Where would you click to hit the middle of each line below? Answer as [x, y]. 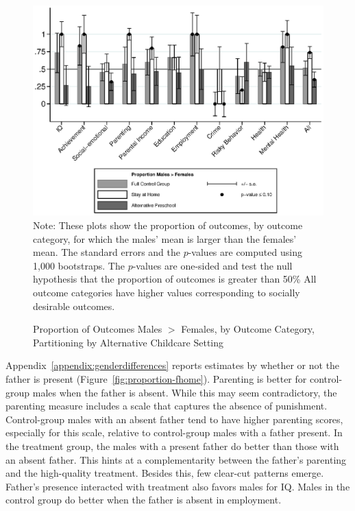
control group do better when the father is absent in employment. [144, 500]
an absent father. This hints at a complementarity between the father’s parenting [176, 459]
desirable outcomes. [74, 306]
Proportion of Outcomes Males [98, 329]
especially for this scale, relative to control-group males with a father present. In [174, 432]
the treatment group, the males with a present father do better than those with [172, 445]
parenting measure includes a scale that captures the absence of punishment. [167, 406]
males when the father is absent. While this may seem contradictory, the [185, 392]
